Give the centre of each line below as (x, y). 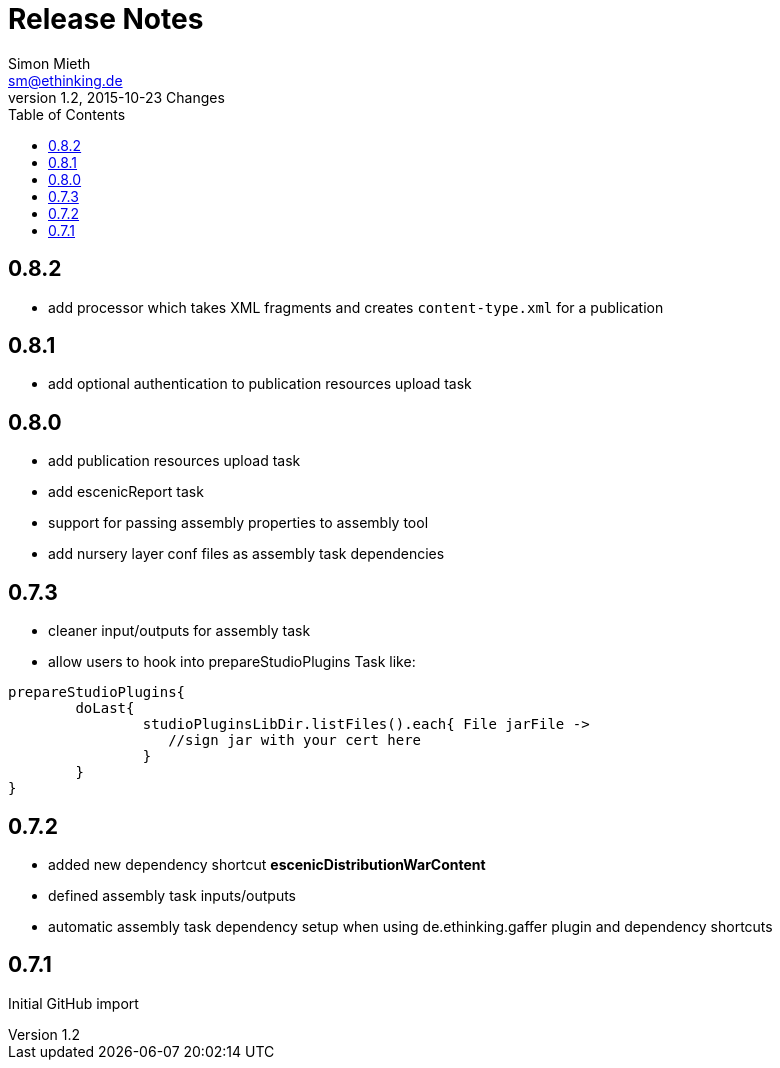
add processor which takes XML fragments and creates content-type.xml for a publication (356, 307)
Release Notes (106, 19)
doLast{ (105, 708)
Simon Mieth (49, 63)
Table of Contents (67, 114)
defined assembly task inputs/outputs (172, 895)
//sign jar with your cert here (295, 740)
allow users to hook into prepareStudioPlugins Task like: (232, 662)
